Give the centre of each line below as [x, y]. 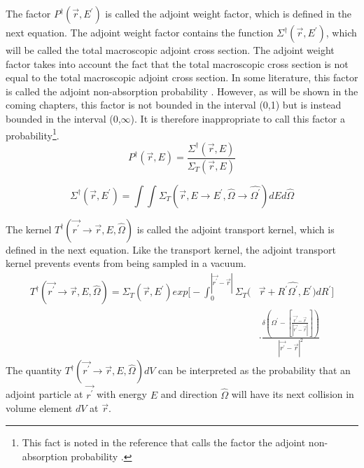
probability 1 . [33, 134]
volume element [39, 408]
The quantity [34, 370]
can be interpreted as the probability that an [254, 370]
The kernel [29, 229]
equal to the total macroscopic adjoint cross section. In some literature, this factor [182, 77]
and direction [189, 394]
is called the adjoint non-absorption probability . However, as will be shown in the [182, 91]
